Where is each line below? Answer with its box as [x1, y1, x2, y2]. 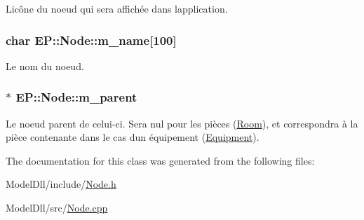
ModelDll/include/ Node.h [6, 177, 116, 191]
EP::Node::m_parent [15, 88, 137, 106]
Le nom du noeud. [6, 58, 84, 73]
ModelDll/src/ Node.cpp [6, 200, 108, 214]
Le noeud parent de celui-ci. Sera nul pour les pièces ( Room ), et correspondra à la [6, 116, 358, 130]
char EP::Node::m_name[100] [6, 31, 177, 48]
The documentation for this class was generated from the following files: [6, 153, 315, 167]
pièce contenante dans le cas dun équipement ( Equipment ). [6, 130, 259, 144]
